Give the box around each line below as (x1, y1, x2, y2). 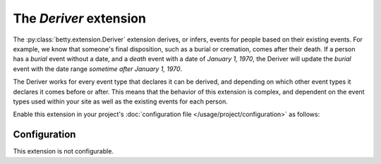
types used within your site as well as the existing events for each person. (13, 97, 229, 106)
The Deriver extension (13, 11, 146, 26)
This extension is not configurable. (13, 147, 114, 156)
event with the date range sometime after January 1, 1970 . (13, 64, 183, 73)
